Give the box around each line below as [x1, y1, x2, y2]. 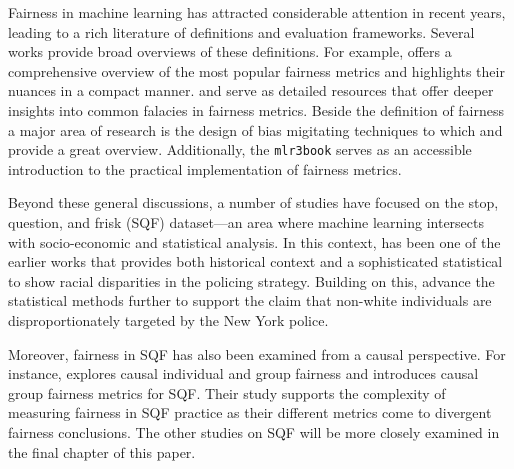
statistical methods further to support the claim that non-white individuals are [8, 290, 492, 311]
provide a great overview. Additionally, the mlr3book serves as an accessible [8, 139, 472, 160]
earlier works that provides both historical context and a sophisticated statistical [8, 251, 503, 272]
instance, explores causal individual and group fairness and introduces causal [8, 363, 479, 384]
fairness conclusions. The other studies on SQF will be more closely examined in [8, 421, 500, 442]
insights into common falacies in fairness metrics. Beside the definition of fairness [8, 99, 505, 120]
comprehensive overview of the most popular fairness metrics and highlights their [8, 60, 505, 81]
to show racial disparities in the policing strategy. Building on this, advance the [8, 270, 495, 291]
